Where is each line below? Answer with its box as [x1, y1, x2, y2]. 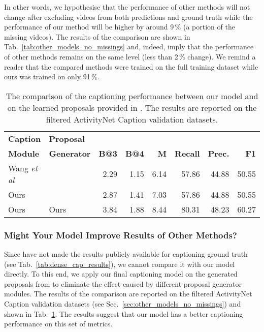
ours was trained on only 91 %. [4, 71, 100, 82]
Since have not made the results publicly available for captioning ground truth [4, 248, 248, 259]
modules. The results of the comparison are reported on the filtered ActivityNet [4, 288, 252, 299]
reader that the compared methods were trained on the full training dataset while [4, 61, 258, 72]
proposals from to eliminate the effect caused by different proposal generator [4, 278, 242, 289]
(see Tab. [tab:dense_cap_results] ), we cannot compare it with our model [4, 258, 235, 269]
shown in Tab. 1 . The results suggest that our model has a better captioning [4, 308, 243, 319]
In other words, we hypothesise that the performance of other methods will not [4, 2, 250, 12]
